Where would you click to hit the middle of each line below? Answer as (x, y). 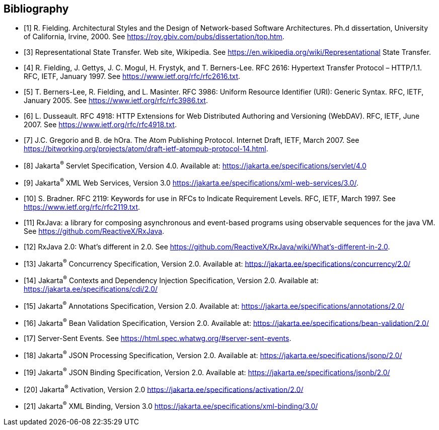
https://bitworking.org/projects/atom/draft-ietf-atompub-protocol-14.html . (146, 149)
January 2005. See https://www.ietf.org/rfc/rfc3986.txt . (116, 101)
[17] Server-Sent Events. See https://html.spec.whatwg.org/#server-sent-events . (158, 338)
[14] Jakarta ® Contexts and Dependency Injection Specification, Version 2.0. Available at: (171, 280)
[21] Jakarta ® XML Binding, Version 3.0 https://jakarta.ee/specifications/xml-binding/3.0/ (171, 405)
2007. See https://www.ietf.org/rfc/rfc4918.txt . (100, 125)
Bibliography (36, 9)
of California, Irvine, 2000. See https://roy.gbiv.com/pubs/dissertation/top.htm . (154, 37)
